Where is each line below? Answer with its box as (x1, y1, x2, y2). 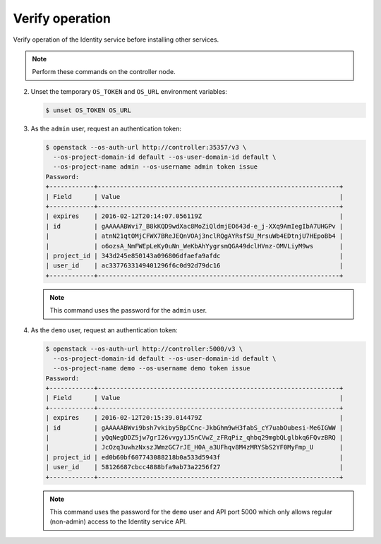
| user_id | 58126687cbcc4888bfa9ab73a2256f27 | (45, 463, 344, 471)
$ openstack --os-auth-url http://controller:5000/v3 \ (45, 344, 243, 353)
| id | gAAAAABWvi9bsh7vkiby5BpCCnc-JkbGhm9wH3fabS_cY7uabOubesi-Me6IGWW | (45, 423, 344, 432)
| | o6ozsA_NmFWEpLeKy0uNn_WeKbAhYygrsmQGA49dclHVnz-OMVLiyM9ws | (45, 242, 344, 250)
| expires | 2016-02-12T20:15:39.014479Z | (45, 413, 344, 422)
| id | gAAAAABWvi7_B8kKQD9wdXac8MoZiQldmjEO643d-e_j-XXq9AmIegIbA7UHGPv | (45, 222, 344, 230)
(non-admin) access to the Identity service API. (49, 517, 187, 526)
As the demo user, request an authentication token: (30, 325, 178, 334)
